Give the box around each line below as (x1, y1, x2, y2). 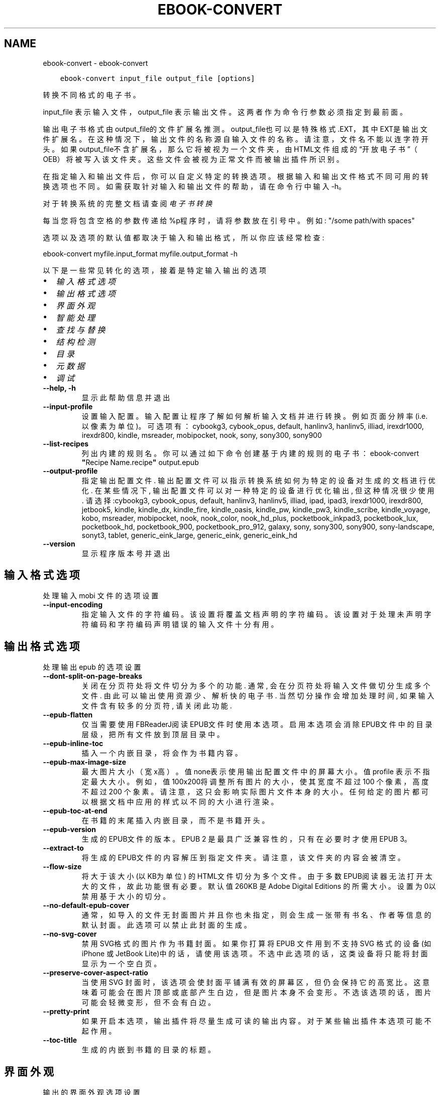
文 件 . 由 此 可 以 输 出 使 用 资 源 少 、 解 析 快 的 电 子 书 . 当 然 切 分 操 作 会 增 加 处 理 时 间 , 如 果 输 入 (81, 691, 434, 700)
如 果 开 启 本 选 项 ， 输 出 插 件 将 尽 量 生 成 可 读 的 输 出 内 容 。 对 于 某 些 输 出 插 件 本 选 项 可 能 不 (81, 1017, 431, 1026)
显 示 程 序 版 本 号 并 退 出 (81, 549, 170, 558)
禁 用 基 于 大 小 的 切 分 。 (81, 892, 170, 901)
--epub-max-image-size (43, 758, 127, 767)
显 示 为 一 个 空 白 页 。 (81, 959, 161, 968)
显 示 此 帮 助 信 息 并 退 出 (81, 393, 170, 402)
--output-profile (43, 466, 98, 475)
